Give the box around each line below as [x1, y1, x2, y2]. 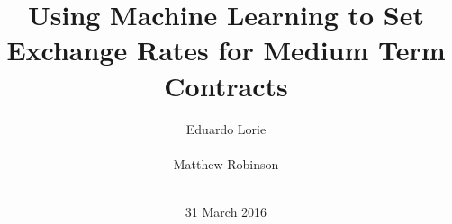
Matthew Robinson [173, 154, 279, 173]
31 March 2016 [185, 202, 267, 220]
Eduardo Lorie [185, 119, 267, 138]
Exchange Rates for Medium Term [6, 31, 446, 68]
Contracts [164, 67, 288, 103]
